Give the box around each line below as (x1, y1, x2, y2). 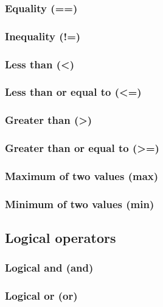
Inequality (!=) (5, 28, 81, 43)
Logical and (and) (5, 260, 94, 275)
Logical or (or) (5, 288, 78, 303)
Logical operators (5, 228, 116, 247)
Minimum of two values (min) (5, 196, 154, 211)
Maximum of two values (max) (5, 168, 159, 183)
